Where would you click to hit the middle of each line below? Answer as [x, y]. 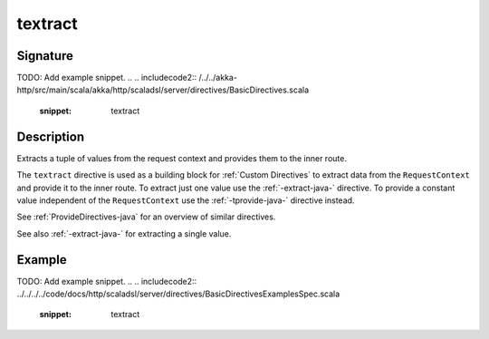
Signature [45, 56]
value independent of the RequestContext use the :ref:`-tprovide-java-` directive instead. [186, 200]
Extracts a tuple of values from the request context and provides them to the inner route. [182, 158]
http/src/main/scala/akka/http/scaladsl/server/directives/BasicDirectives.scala [163, 90]
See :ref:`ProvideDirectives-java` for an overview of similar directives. [146, 217]
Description [51, 136]
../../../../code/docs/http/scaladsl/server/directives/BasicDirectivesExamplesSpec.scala [178, 294]
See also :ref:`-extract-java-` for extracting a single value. [124, 233]
